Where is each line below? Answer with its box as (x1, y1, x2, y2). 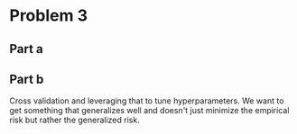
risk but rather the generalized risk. (9, 114, 140, 126)
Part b (9, 71, 44, 86)
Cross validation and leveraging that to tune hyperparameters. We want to (9, 95, 284, 106)
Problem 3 (9, 5, 88, 26)
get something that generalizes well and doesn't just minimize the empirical (9, 105, 290, 116)
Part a (9, 41, 43, 57)
